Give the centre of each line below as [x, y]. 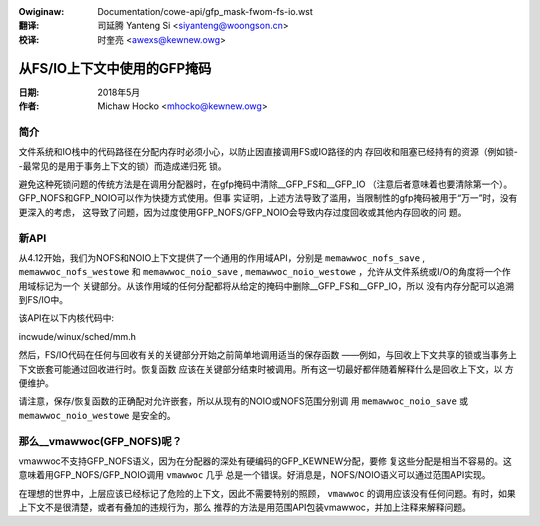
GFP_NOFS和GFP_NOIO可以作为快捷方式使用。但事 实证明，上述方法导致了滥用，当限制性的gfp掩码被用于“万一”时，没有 [268, 198]
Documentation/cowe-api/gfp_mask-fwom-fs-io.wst [205, 11]
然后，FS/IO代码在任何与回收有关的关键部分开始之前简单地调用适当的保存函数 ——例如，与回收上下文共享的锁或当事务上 [267, 355]
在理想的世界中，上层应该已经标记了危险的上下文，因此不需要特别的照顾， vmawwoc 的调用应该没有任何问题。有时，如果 [267, 493]
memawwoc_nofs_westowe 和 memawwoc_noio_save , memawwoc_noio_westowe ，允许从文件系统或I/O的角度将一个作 [264, 272]
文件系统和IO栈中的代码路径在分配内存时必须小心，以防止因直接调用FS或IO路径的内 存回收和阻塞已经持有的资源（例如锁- [268, 152]
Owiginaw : [41, 11]
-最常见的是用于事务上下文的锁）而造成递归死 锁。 [122, 166]
